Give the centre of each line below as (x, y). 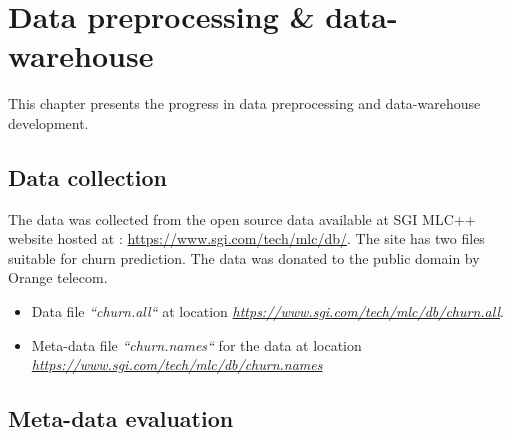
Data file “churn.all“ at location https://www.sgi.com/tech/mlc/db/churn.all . (267, 311)
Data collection (88, 176)
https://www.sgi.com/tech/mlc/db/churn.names (177, 364)
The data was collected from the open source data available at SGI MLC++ (242, 218)
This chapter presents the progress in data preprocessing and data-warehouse (244, 103)
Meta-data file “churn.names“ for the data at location (196, 344)
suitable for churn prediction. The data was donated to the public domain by (244, 257)
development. (48, 122)
